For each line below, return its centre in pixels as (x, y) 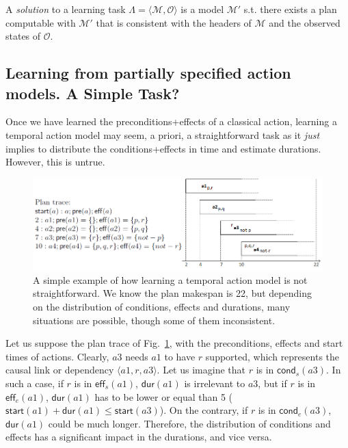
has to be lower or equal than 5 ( (164, 396)
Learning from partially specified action (148, 73)
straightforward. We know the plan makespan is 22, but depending (172, 293)
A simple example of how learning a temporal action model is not (170, 279)
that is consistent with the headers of (174, 22)
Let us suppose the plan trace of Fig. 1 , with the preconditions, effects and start (174, 343)
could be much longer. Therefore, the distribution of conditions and (189, 423)
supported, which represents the (272, 356)
